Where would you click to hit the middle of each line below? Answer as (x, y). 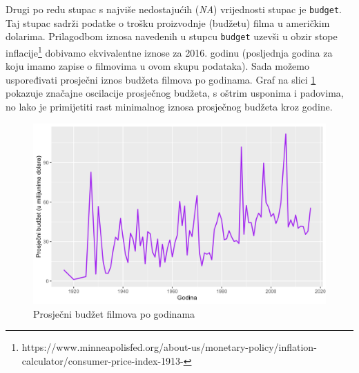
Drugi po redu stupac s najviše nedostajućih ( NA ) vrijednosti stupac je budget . (174, 9)
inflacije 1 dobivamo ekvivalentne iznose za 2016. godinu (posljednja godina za (169, 51)
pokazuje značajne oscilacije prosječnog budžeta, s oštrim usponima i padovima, (175, 93)
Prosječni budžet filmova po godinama (114, 313)
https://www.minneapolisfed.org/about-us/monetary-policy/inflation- (169, 347)
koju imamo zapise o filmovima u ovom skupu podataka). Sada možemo (157, 66)
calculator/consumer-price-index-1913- (103, 361)
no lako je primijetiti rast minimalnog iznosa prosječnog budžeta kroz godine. (169, 106)
